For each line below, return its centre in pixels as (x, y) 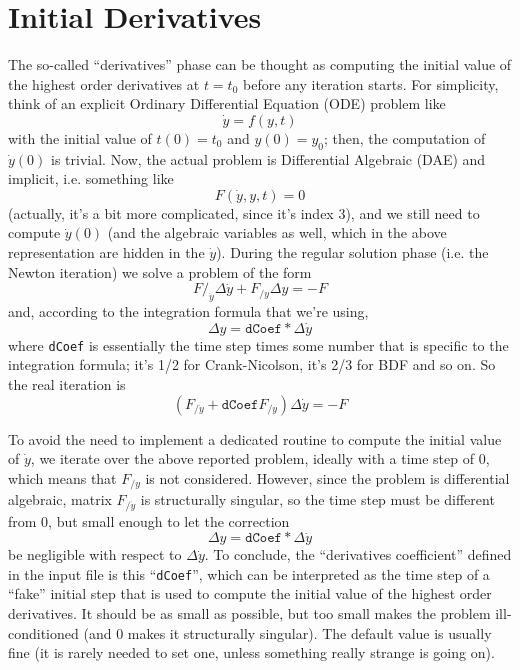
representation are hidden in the (106, 252)
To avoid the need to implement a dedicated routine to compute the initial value (255, 438)
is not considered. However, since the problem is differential (327, 477)
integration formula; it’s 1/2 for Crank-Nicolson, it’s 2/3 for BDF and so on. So (252, 364)
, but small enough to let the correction (169, 520)
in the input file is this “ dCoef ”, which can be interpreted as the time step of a (249, 573)
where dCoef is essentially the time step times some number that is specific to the (258, 344)
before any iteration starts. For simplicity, (371, 83)
